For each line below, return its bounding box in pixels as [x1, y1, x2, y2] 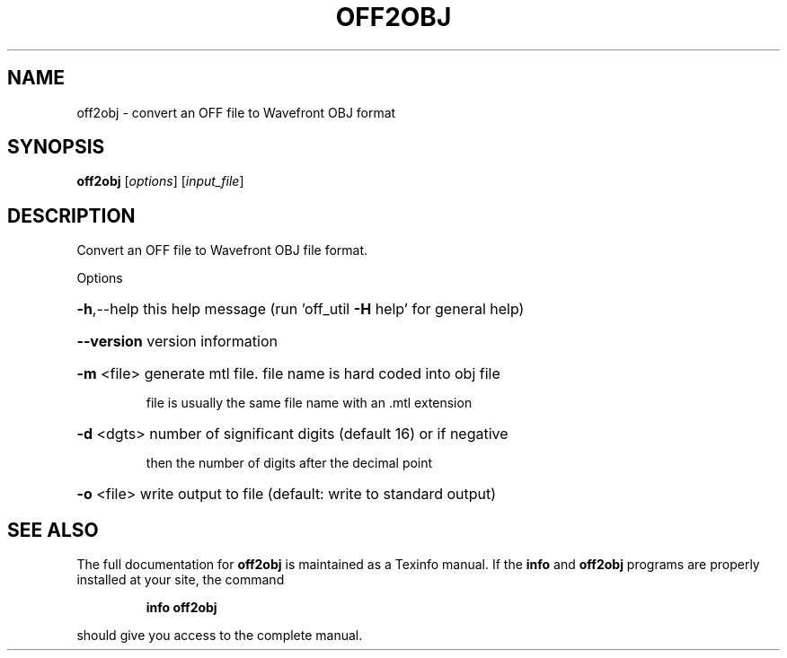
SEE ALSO [7, 518, 99, 541]
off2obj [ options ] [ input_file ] [76, 173, 244, 189]
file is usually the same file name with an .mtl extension [146, 395, 473, 411]
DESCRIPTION [7, 204, 136, 227]
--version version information [76, 332, 278, 351]
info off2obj [146, 600, 217, 616]
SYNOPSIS [7, 136, 105, 159]
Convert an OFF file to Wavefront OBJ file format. [76, 242, 368, 259]
